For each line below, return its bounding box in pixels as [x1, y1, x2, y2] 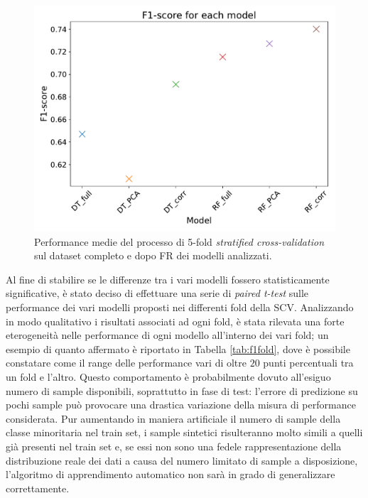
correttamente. [6, 480, 70, 495]
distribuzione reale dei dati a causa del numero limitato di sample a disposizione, [6, 453, 358, 467]
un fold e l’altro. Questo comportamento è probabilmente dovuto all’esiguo [6, 369, 331, 384]
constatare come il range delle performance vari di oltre [6, 355, 247, 370]
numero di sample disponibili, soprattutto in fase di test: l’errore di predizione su [6, 383, 358, 398]
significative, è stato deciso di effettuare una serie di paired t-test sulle [6, 286, 309, 301]
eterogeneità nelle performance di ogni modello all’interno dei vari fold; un [6, 328, 329, 342]
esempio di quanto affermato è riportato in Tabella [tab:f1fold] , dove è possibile [6, 341, 350, 356]
